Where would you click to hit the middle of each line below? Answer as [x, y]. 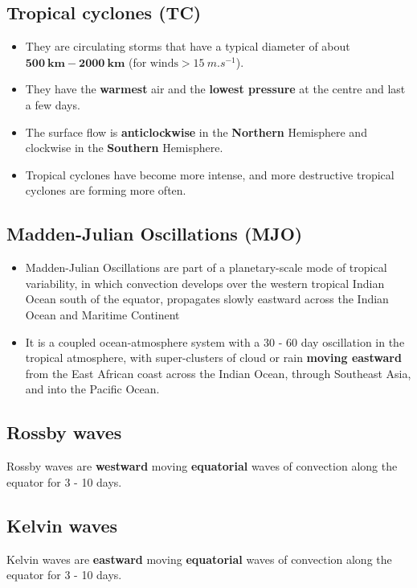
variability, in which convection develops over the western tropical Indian [205, 283]
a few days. [53, 104]
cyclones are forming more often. [106, 190]
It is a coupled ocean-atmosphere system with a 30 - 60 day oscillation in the [215, 341]
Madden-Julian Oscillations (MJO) [155, 234]
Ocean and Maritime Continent [102, 314]
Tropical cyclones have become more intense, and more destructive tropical [210, 174]
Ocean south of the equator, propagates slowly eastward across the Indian [207, 299]
